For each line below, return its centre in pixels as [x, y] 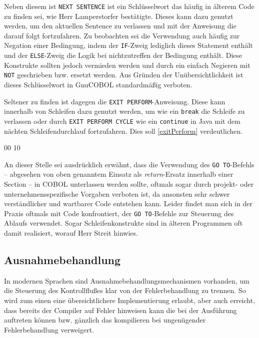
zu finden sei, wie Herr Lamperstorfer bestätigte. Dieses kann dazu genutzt [119, 16]
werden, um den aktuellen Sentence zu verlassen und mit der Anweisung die [120, 26]
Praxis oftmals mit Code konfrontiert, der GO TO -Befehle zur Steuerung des [119, 213]
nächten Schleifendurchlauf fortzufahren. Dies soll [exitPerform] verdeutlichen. [123, 131]
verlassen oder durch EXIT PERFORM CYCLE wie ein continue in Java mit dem [122, 121]
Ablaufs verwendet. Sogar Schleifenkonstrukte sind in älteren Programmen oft [123, 223]
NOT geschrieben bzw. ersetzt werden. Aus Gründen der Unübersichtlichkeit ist [124, 75]
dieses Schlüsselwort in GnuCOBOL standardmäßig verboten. [98, 84]
